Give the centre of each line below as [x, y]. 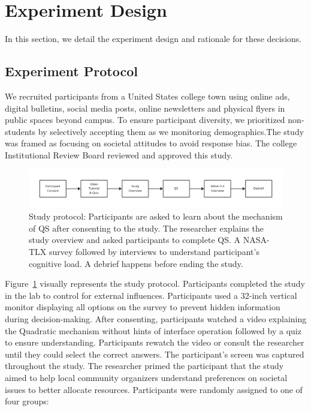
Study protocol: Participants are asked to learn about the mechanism [156, 216]
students [20, 131]
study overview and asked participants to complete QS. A [135, 240]
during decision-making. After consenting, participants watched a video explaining [156, 319]
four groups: [27, 401]
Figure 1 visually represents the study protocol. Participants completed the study [155, 283]
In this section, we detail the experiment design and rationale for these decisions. [153, 39]
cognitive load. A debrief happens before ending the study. [136, 263]
